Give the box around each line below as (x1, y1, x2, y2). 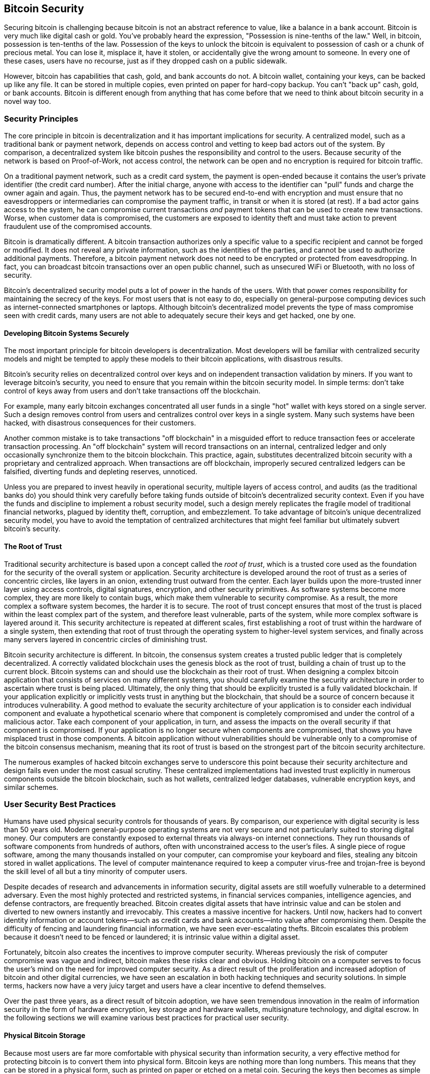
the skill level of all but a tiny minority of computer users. (4, 867, 187, 876)
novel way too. (4, 97, 51, 106)
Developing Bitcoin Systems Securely (4, 328, 129, 337)
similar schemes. (4, 782, 58, 791)
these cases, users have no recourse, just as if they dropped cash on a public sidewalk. (4, 57, 287, 65)
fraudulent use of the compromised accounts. (4, 222, 152, 231)
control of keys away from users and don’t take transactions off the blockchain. (4, 387, 260, 395)
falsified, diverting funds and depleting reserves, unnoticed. (4, 467, 198, 476)
